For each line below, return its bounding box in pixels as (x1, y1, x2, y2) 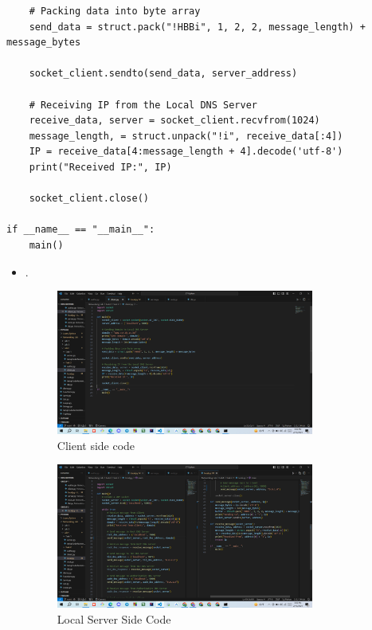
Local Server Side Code (57, 611, 171, 628)
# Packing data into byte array (29, 6, 201, 17)
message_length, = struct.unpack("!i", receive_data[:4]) (29, 130, 343, 142)
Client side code (57, 436, 135, 453)
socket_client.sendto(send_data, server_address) (29, 68, 298, 80)
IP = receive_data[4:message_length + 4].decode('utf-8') (29, 146, 343, 158)
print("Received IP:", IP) (29, 161, 172, 173)
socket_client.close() (29, 193, 149, 205)
